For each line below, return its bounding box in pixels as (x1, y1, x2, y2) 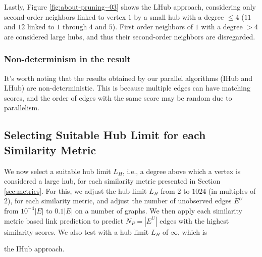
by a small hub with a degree (134, 11, 224, 22)
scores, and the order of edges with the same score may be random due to (4, 92, 232, 103)
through (62, 21, 87, 32)
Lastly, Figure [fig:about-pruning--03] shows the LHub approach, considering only (4, 2, 256, 12)
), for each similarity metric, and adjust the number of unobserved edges (8, 195, 232, 206)
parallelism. (4, 102, 40, 113)
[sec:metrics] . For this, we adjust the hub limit (4, 185, 147, 196)
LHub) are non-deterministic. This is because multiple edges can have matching (4, 82, 250, 93)
